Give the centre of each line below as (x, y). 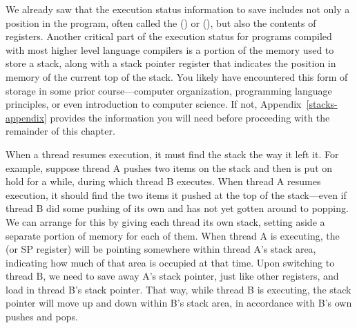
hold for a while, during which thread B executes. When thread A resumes (163, 181)
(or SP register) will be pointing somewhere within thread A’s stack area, (161, 249)
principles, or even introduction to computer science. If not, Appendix (154, 104)
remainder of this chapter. (60, 131)
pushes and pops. (42, 317)
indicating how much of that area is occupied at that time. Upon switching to (170, 262)
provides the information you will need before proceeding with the (190, 117)
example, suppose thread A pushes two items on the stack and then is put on (169, 167)
